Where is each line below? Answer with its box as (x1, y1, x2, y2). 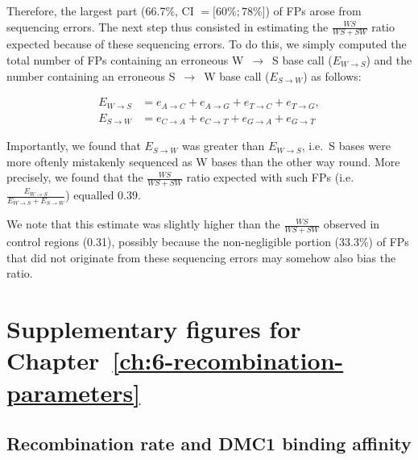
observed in (323, 215, 380, 232)
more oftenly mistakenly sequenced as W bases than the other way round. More (6, 153, 400, 169)
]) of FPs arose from (262, 2, 362, 19)
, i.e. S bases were (301, 137, 391, 154)
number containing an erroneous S (6, 67, 176, 84)
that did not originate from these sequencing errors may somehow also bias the (6, 249, 396, 266)
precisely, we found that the (6, 169, 143, 186)
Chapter (6, 344, 100, 377)
